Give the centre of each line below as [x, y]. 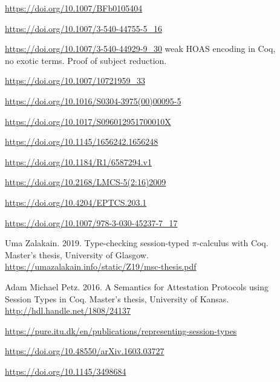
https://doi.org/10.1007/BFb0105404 [74, 8]
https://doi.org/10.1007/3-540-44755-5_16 [83, 28]
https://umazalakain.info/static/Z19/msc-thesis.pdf [101, 266]
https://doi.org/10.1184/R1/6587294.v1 [79, 161]
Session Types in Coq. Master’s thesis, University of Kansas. [117, 298]
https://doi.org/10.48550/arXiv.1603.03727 [85, 351]
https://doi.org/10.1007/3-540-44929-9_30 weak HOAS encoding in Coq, [140, 49]
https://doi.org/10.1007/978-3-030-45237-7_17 [91, 222]
